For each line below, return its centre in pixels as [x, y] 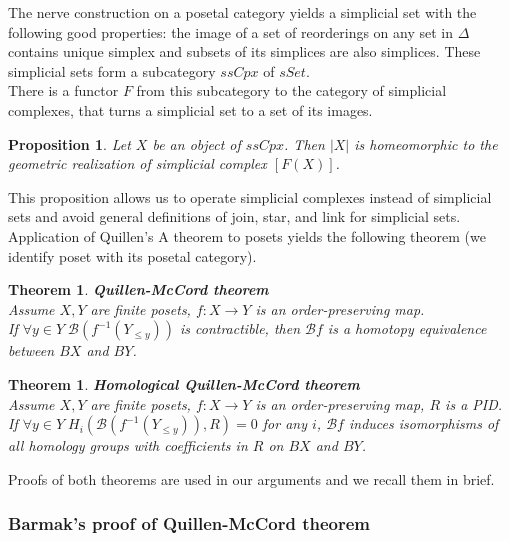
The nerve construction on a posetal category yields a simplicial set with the [242, 12]
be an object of [196, 143]
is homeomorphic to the [426, 143]
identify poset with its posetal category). [132, 255]
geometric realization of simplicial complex [137, 163]
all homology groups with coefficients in [128, 445]
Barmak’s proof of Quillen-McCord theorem [189, 523]
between [31, 350]
